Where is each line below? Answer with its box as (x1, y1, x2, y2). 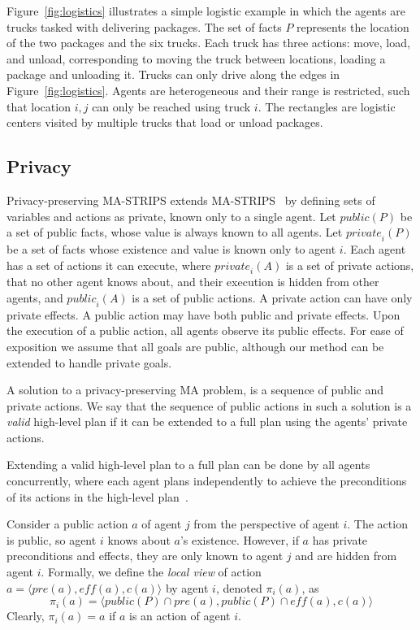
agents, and (6, 289, 63, 306)
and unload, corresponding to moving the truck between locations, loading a (6, 50, 386, 67)
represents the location (297, 18, 409, 35)
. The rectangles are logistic (258, 98, 396, 115)
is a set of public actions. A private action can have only (132, 289, 413, 306)
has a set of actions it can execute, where (6, 256, 211, 273)
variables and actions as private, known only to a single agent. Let (6, 207, 336, 224)
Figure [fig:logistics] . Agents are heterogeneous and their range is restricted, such (6, 81, 410, 98)
